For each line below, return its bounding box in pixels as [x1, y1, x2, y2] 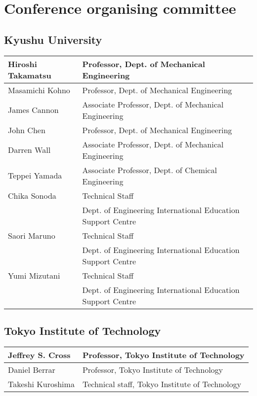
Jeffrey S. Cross [8, 349, 71, 360]
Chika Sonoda [8, 189, 56, 201]
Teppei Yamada [8, 170, 62, 181]
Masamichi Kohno [8, 84, 70, 96]
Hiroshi [8, 58, 37, 70]
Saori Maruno [8, 229, 55, 241]
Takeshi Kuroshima [8, 378, 75, 390]
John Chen [8, 124, 45, 136]
